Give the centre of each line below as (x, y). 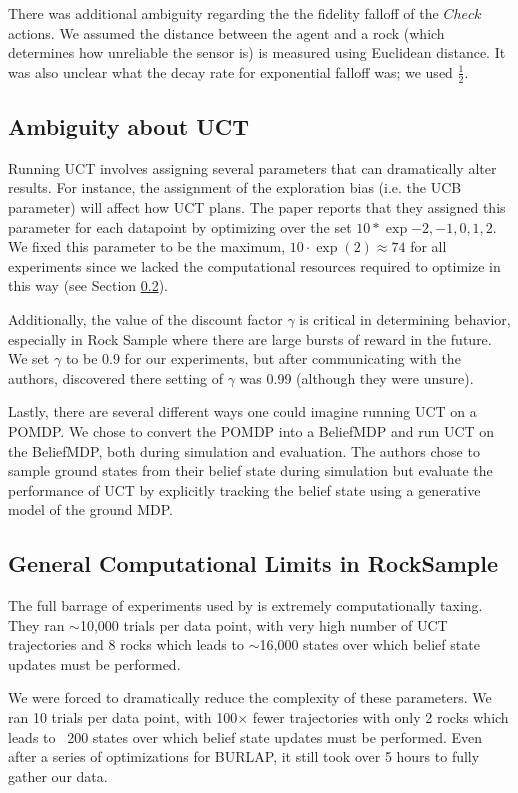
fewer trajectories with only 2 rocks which (380, 717)
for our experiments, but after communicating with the (292, 358)
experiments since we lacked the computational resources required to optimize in (254, 265)
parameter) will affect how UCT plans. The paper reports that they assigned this (257, 207)
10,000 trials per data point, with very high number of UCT (263, 624)
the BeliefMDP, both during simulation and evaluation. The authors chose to (244, 450)
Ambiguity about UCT (129, 126)
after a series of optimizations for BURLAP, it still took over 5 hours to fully (244, 756)
